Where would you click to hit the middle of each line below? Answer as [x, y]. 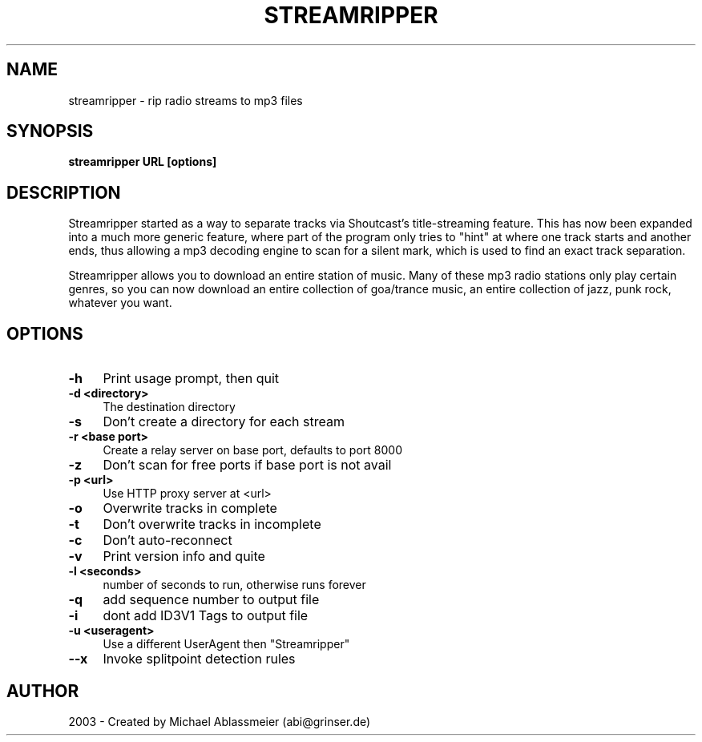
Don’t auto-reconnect [167, 540]
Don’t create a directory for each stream [224, 422]
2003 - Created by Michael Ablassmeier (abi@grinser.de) [220, 721]
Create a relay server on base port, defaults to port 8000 [252, 450]
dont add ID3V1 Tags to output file [206, 616]
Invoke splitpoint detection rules [199, 659]
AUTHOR [43, 691]
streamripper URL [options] [143, 162]
